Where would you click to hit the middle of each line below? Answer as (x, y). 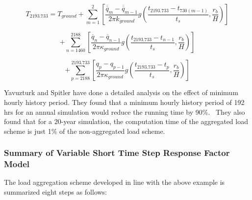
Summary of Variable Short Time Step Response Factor (117, 153)
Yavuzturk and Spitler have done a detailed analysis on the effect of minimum (121, 92)
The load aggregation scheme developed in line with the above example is (114, 182)
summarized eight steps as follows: (55, 192)
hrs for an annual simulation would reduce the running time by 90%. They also (125, 112)
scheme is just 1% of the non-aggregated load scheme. (85, 131)
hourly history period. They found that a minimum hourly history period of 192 (124, 102)
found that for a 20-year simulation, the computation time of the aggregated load (126, 121)
